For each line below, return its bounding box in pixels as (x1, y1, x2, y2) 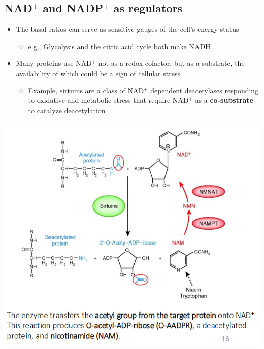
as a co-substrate (195, 95, 253, 106)
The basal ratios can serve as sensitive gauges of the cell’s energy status (16, 24, 239, 34)
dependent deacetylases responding (150, 85, 259, 95)
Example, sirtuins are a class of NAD (28, 85, 144, 95)
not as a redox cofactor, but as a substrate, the (98, 58, 245, 68)
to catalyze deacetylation (28, 104, 106, 115)
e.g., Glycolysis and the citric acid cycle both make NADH (28, 41, 211, 51)
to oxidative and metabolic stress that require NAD (28, 95, 189, 106)
